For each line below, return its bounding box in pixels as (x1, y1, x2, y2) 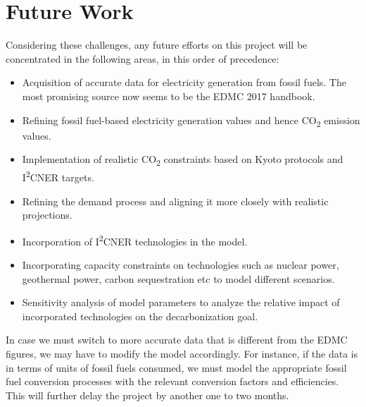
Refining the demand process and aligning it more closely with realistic (22, 193, 329, 208)
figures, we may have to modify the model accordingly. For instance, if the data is (6, 346, 358, 360)
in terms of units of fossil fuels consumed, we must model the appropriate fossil (6, 360, 347, 375)
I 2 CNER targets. (22, 168, 94, 184)
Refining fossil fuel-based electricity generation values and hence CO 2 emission (22, 112, 360, 129)
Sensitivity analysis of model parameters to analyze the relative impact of (22, 295, 340, 310)
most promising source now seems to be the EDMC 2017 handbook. (22, 88, 315, 103)
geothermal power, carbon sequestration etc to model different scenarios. (22, 271, 335, 286)
